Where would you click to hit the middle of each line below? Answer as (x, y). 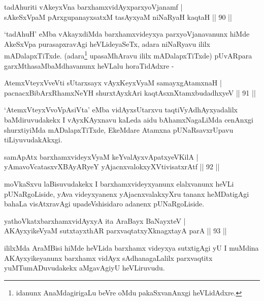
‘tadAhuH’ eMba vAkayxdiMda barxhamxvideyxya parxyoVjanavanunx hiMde (127, 34)
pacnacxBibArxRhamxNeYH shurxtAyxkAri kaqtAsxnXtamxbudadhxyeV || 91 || (130, 92)
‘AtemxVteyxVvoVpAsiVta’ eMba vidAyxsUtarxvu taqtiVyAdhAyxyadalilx (121, 110)
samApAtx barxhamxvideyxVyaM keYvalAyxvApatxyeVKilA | (101, 156)
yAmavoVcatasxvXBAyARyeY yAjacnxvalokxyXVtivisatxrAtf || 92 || (112, 167)
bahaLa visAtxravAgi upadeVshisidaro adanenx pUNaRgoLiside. (104, 204)
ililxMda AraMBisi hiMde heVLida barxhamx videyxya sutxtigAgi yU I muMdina (131, 247)
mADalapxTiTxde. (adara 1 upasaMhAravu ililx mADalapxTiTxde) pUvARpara (128, 55)
